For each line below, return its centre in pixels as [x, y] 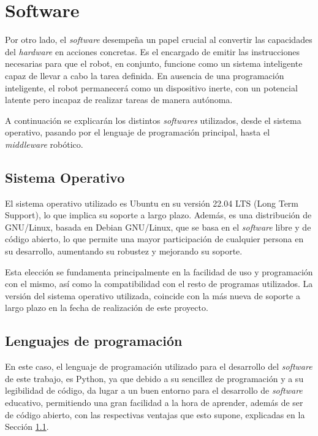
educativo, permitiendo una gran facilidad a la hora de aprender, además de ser [154, 402]
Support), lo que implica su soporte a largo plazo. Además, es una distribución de [158, 215]
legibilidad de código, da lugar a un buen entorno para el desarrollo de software [154, 390]
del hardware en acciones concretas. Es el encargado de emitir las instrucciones [152, 51]
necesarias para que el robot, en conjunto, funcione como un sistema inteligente [154, 63]
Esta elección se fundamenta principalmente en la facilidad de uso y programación [159, 271]
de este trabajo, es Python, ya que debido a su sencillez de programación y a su [154, 378]
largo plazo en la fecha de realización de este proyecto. [107, 308]
